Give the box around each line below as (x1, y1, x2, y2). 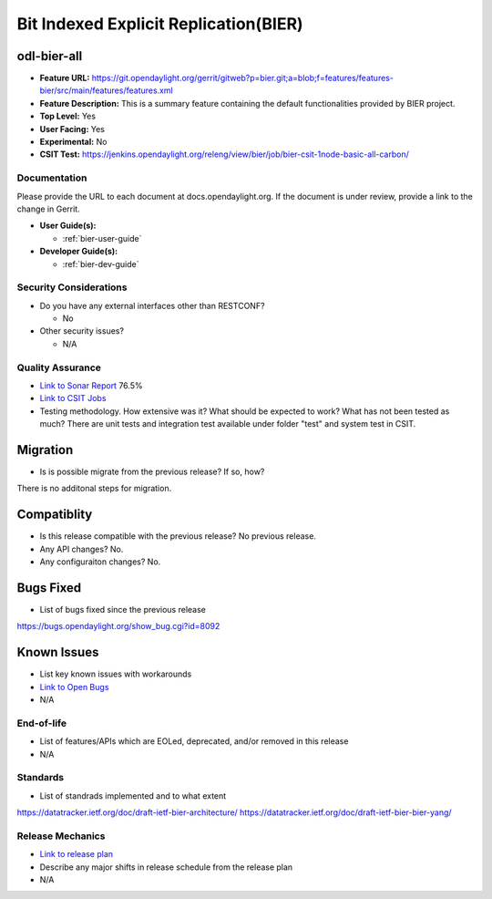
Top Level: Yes (39, 110, 96, 122)
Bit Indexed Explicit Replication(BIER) (16, 14, 304, 34)
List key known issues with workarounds (39, 668, 192, 679)
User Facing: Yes (39, 123, 105, 134)
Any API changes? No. (39, 543, 124, 554)
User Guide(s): (39, 220, 97, 232)
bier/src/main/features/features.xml (39, 85, 173, 96)
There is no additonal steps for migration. (16, 483, 172, 494)
